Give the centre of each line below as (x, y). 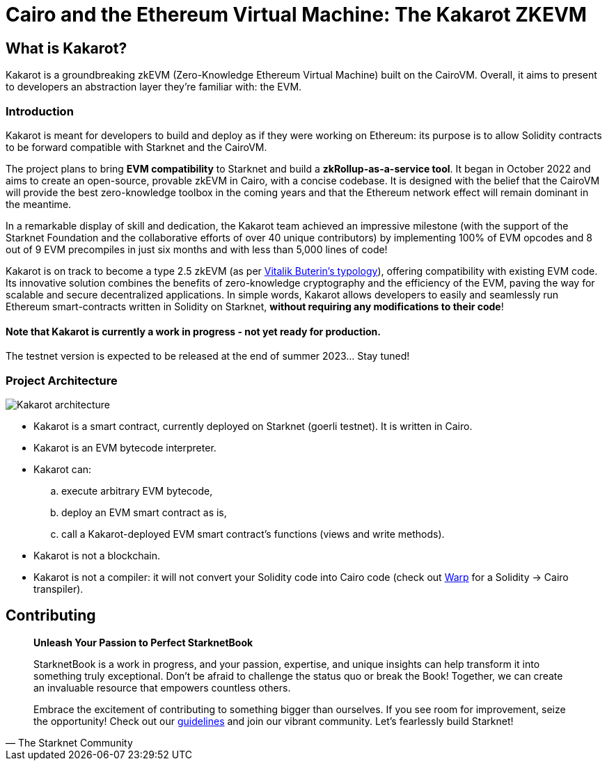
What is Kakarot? (66, 48)
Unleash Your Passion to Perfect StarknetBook (143, 642)
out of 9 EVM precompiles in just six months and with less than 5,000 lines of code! (197, 249)
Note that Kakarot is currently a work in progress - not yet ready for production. (193, 331)
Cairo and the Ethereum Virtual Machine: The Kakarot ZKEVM (296, 15)
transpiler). (58, 589)
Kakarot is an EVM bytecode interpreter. (125, 447)
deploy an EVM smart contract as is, (144, 512)
